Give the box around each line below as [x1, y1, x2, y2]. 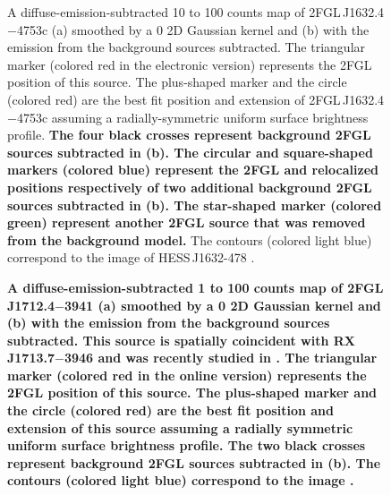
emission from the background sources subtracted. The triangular [7, 38, 366, 56]
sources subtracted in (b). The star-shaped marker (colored [7, 195, 382, 214]
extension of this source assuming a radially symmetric [7, 418, 353, 437]
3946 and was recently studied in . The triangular [64, 348, 378, 367]
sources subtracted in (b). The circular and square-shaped [7, 142, 373, 161]
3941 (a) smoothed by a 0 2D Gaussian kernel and [64, 295, 381, 314]
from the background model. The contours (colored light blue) [7, 230, 372, 249]
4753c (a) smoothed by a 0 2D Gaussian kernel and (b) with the [16, 20, 370, 38]
